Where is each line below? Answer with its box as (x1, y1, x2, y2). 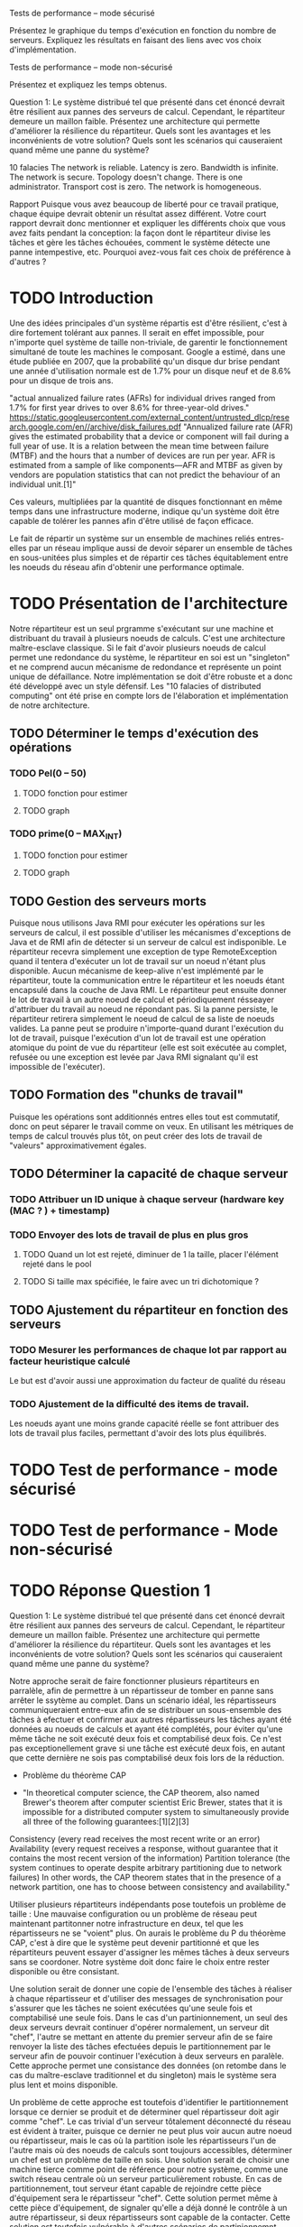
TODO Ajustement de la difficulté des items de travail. (9, 1397, 250, 1410)
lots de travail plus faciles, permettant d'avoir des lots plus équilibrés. (9, 1428, 267, 1439)
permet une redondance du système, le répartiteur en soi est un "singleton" (9, 651, 290, 662)
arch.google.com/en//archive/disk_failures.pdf (9, 421, 182, 432)
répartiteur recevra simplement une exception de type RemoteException (9, 946, 278, 957)
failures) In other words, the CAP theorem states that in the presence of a (9, 1872, 281, 1882)
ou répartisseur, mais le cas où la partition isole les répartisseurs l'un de (9, 2135, 277, 2146)
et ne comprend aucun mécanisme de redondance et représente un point (9, 661, 282, 672)
